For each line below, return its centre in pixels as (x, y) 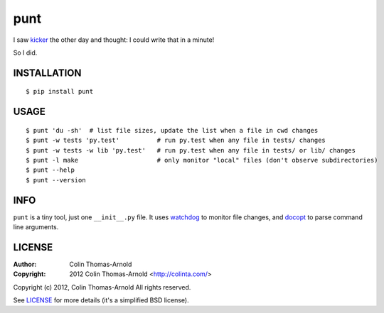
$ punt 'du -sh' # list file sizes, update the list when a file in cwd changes (172, 130)
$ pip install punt (60, 92)
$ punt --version (56, 180)
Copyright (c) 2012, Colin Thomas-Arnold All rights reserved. (102, 287)
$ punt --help (50, 170)
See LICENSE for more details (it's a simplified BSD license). (101, 300)
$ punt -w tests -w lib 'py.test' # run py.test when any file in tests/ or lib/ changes (191, 150)
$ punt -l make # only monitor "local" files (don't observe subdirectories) (202, 160)
